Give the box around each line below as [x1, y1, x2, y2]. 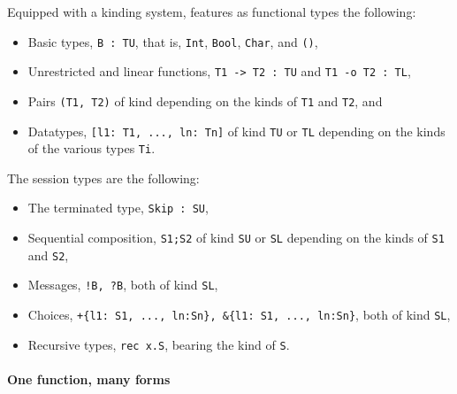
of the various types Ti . [27, 139, 156, 158]
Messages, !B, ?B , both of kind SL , [27, 275, 218, 294]
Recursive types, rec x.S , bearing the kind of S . [27, 335, 290, 353]
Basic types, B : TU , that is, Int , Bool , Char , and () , [27, 32, 318, 50]
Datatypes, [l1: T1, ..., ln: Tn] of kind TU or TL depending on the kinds [27, 121, 446, 140]
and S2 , [27, 245, 69, 264]
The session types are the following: [7, 168, 200, 187]
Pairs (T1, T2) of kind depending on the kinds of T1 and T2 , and [27, 91, 383, 110]
